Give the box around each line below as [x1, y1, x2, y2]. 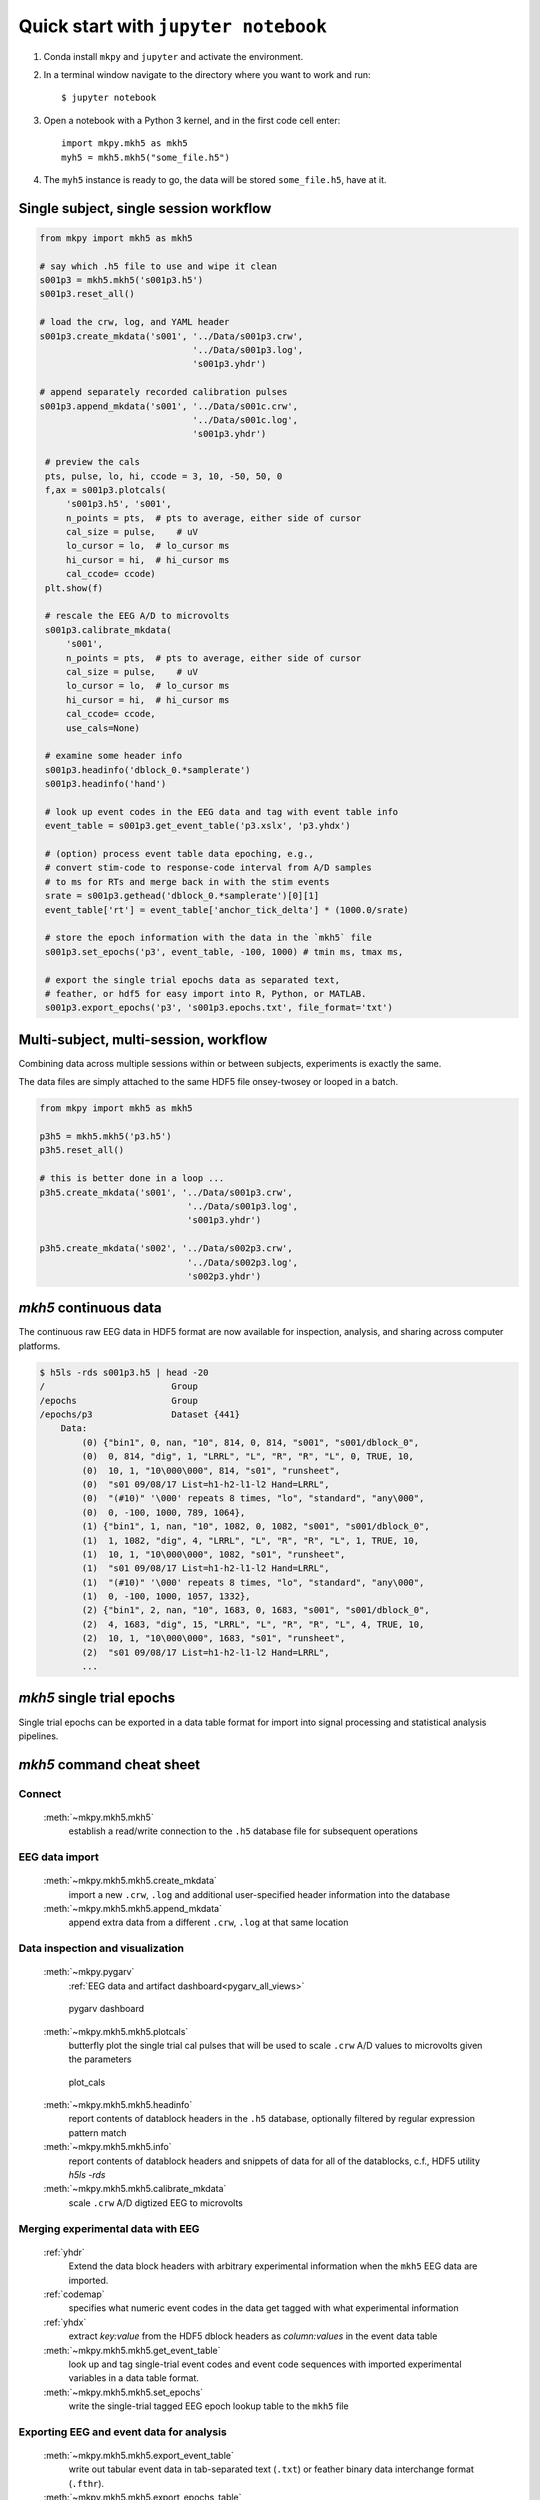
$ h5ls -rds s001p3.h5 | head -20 [39, 1366, 209, 1378]
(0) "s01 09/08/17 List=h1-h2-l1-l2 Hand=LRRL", [81, 1478, 330, 1490]
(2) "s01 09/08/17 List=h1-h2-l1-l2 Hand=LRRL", [81, 1646, 330, 1658]
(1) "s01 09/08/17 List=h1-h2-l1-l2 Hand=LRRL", [81, 1563, 330, 1574]
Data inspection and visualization [18, 1941, 185, 1955]
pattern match [68, 2126, 127, 2139]
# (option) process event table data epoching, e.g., [45, 848, 314, 860]
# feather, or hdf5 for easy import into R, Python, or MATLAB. [45, 988, 367, 999]
